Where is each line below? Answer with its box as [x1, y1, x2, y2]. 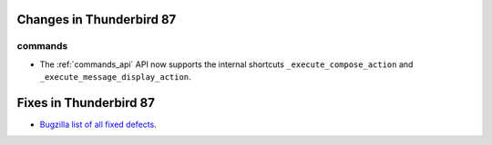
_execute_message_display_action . [39, 72, 191, 82]
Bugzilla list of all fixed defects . [39, 119, 157, 130]
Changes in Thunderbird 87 [16, 12, 177, 27]
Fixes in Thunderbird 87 [16, 95, 155, 111]
